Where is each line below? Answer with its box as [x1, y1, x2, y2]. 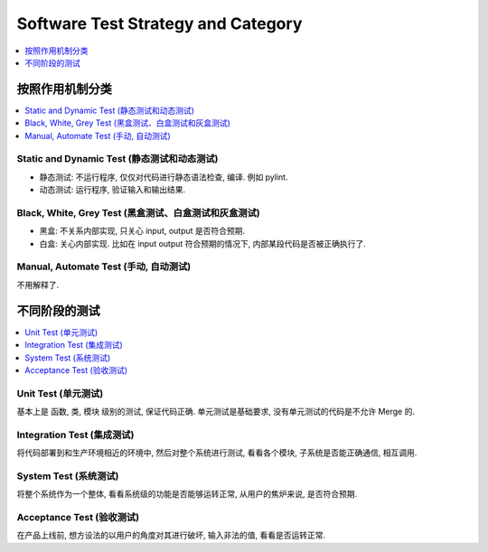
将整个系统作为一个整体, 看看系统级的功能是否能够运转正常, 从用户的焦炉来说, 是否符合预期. [16, 489, 357, 500]
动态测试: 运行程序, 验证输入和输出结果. [39, 184, 185, 195]
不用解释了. [16, 279, 60, 290]
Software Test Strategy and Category [16, 14, 303, 33]
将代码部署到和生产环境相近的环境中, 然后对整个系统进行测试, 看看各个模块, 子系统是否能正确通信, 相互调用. [16, 447, 418, 458]
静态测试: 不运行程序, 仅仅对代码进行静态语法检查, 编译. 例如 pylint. [39, 172, 288, 182]
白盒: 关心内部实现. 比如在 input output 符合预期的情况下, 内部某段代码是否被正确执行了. [39, 238, 366, 248]
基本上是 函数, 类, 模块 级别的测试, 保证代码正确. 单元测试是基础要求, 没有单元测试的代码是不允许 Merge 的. [16, 407, 416, 417]
